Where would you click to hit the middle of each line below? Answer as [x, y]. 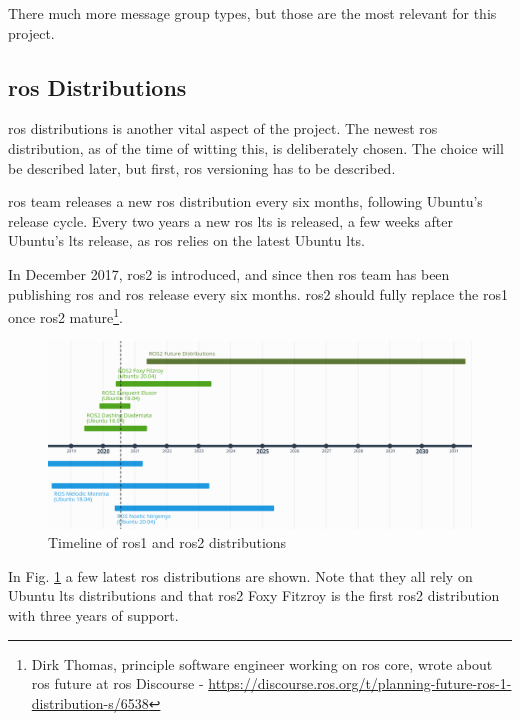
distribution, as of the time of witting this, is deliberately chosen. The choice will [256, 147]
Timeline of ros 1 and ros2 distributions [167, 542]
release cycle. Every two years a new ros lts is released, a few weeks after [230, 220]
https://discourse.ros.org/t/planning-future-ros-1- [360, 683]
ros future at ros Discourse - [117, 683]
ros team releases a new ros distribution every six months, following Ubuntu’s [245, 201]
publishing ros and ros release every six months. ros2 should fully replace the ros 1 [258, 293]
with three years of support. [93, 614]
